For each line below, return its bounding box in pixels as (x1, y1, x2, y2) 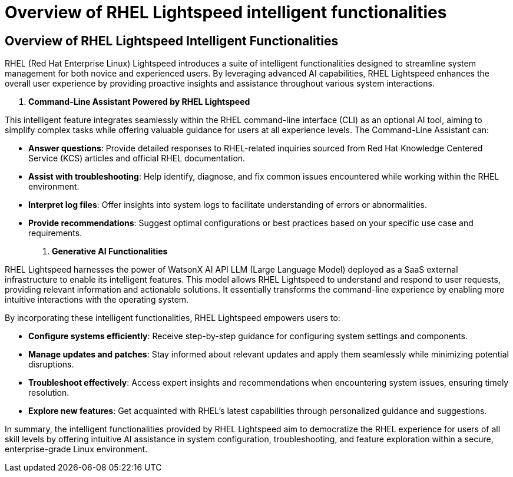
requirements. (28, 228, 82, 238)
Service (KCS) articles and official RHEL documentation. (28, 153, 246, 164)
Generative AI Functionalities (52, 246, 168, 257)
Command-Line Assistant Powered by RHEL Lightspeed (28, 97, 250, 107)
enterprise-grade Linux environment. (5, 444, 148, 455)
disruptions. (28, 359, 74, 370)
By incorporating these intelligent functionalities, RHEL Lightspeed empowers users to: (5, 313, 340, 323)
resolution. (28, 387, 69, 398)
